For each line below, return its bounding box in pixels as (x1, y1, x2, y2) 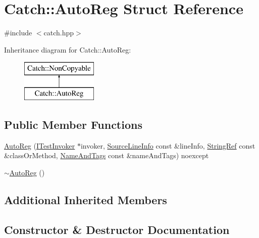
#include (4, 27, 32, 38)
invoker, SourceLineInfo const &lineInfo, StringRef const (80, 140, 255, 151)
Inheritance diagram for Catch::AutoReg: (4, 44, 131, 55)
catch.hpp (43, 27, 74, 38)
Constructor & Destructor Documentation (4, 221, 230, 237)
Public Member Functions (4, 116, 142, 132)
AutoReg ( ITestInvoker (4, 140, 75, 151)
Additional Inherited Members (4, 192, 167, 207)
